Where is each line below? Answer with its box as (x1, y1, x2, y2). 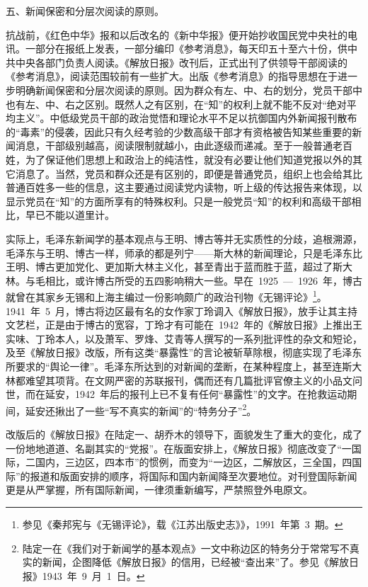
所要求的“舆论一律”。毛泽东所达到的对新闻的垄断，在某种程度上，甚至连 (6, 358, 343, 373)
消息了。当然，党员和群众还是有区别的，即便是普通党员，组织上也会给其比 (15, 166, 362, 181)
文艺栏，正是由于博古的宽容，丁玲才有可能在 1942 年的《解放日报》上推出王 (6, 317, 362, 332)
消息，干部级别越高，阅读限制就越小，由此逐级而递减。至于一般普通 (15, 138, 333, 153)
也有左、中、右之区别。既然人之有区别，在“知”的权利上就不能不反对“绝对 (6, 96, 347, 111)
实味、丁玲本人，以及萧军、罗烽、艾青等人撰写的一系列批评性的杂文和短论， (6, 331, 362, 346)
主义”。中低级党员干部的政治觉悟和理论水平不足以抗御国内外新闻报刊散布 (15, 110, 357, 125)
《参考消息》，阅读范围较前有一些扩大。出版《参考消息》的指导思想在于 (6, 69, 338, 84)
